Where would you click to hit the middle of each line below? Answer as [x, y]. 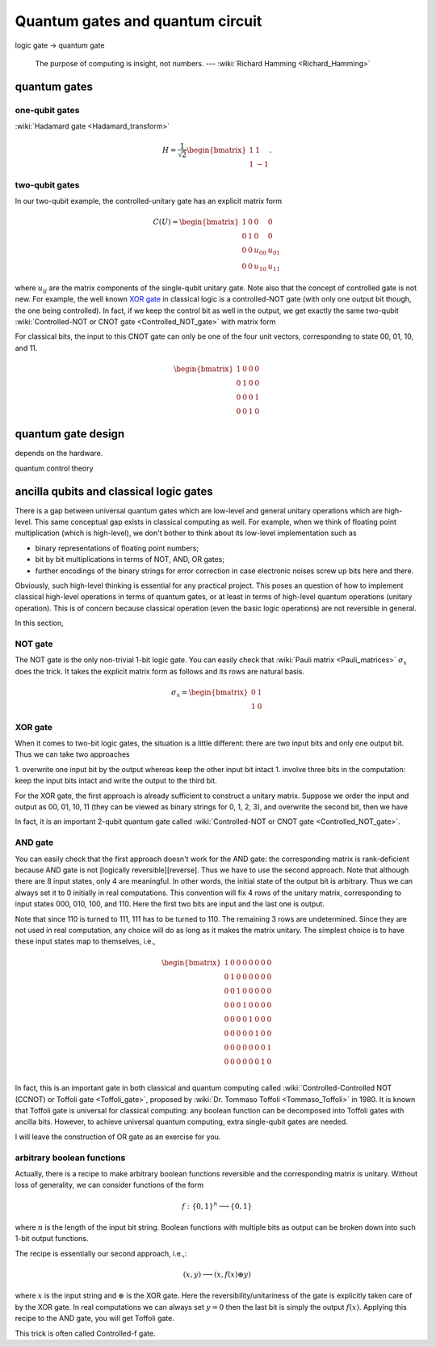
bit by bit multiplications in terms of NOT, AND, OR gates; [130, 559]
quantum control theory [54, 468]
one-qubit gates [47, 110]
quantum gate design [70, 434]
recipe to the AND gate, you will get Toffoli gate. [95, 1319]
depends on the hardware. [59, 454]
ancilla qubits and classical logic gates [114, 491]
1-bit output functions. [52, 1239]
